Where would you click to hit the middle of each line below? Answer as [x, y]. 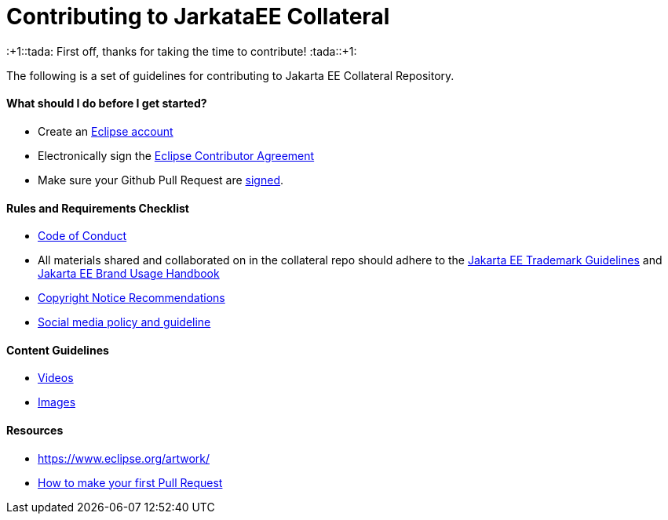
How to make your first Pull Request [130, 482]
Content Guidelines [58, 350]
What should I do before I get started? [107, 104]
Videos [56, 378]
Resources [35, 431]
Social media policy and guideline [124, 322]
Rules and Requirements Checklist [98, 208]
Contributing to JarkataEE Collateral [198, 16]
